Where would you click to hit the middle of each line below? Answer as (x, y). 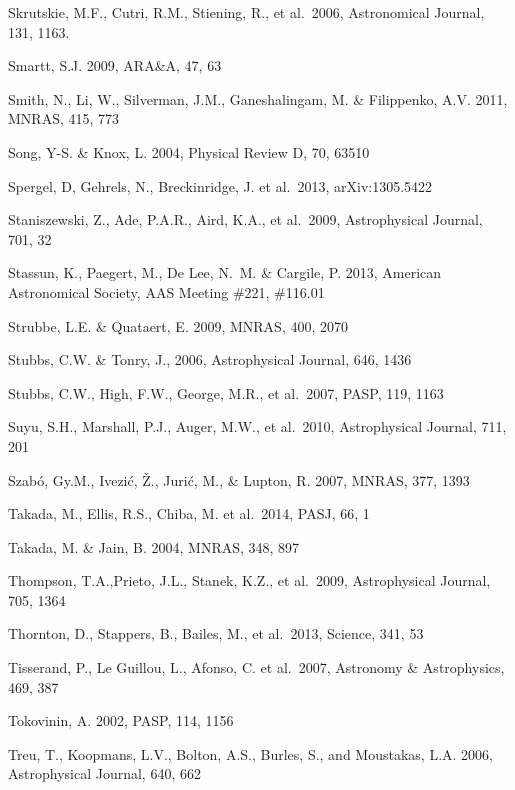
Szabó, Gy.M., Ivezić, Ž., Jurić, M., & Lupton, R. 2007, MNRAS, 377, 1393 (239, 479)
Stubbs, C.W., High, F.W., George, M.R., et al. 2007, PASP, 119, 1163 (226, 392)
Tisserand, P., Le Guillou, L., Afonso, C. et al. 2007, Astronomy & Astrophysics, (256, 667)
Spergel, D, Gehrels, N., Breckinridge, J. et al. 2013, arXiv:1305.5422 (220, 185)
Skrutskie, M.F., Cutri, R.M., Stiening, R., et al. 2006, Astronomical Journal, (246, 12)
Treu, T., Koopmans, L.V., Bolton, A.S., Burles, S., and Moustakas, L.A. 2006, (250, 753)
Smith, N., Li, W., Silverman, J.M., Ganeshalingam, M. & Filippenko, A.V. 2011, (258, 98)
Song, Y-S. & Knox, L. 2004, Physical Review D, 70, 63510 (189, 151)
